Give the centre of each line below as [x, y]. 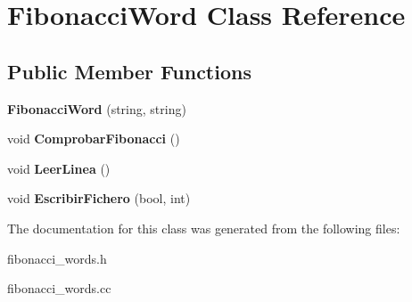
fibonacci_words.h [57, 258]
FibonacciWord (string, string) [97, 108]
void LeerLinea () [59, 168]
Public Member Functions [129, 71]
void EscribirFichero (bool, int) [99, 198]
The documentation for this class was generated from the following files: [204, 228]
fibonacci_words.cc [59, 288]
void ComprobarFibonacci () [94, 139]
